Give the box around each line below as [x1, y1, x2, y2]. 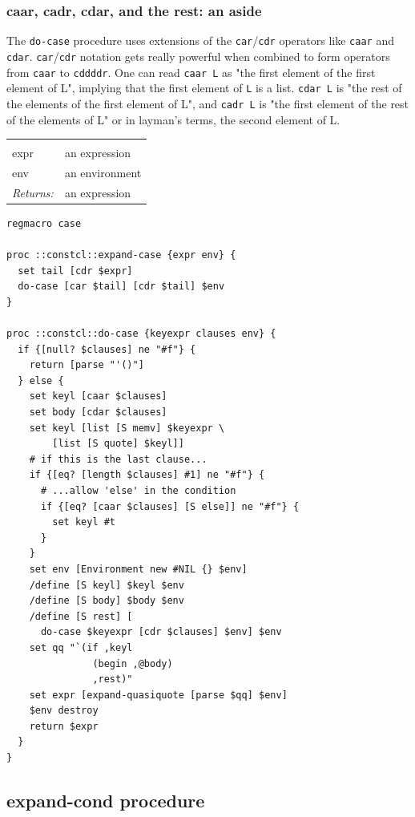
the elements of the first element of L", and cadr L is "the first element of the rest [6, 95, 409, 111]
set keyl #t [52, 516, 116, 528]
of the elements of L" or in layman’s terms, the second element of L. [6, 111, 340, 127]
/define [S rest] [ [29, 610, 133, 622]
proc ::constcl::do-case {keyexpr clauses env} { [6, 328, 276, 340]
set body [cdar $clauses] [29, 406, 167, 418]
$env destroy [29, 705, 99, 717]
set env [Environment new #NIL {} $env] [29, 563, 248, 575]
